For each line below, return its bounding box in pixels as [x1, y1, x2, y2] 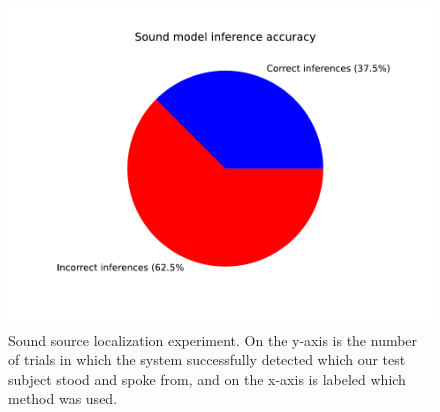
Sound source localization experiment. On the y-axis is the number [8, 329, 418, 350]
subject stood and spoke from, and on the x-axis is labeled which [8, 368, 406, 389]
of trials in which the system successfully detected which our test [8, 349, 406, 370]
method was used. [8, 388, 118, 409]
